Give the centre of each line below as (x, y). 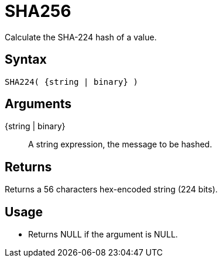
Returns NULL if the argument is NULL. (103, 235)
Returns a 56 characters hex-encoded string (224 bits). (111, 189)
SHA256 (38, 11)
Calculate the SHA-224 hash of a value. (81, 37)
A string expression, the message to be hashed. (120, 144)
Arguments (38, 104)
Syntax (26, 60)
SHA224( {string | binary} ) (71, 82)
